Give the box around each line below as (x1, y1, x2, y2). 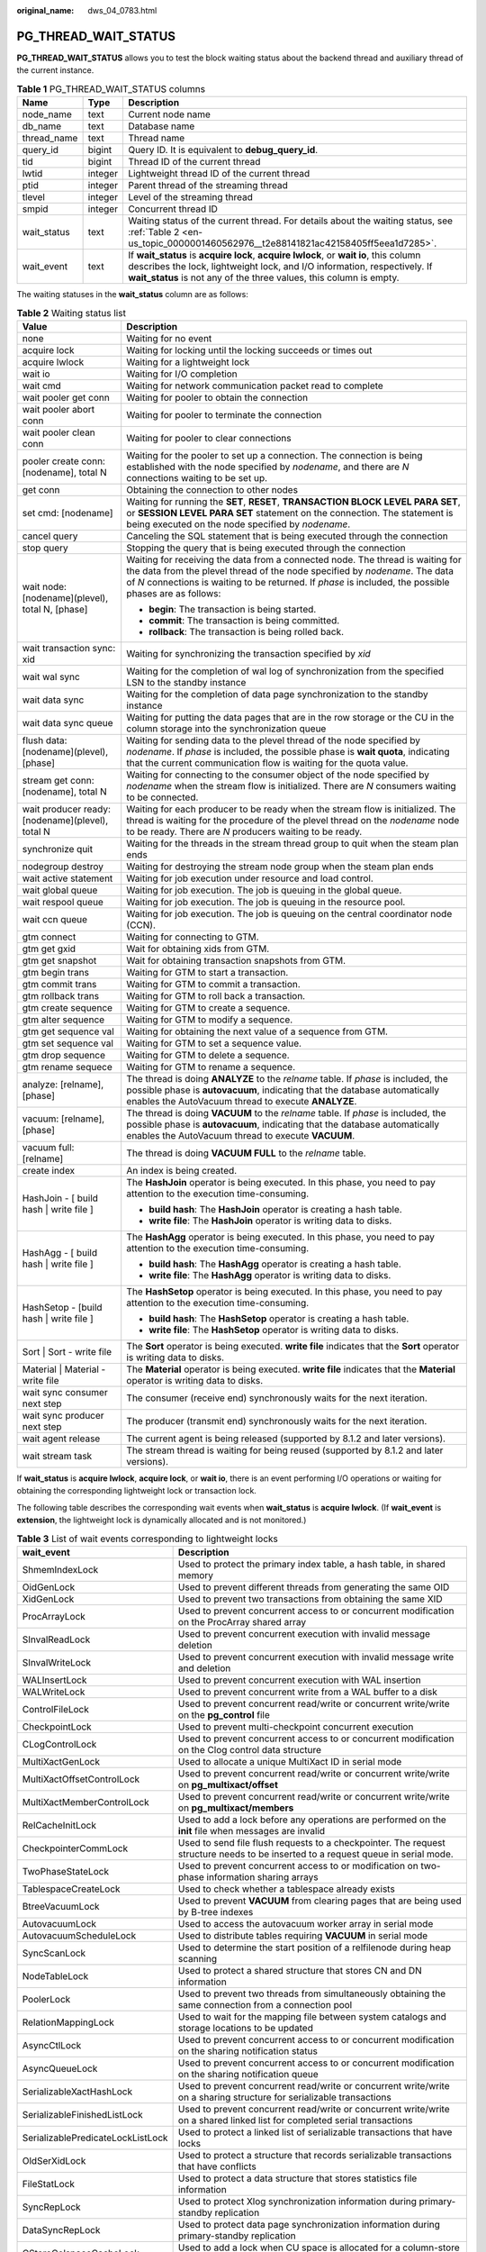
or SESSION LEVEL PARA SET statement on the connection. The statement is (126, 506, 454, 519)
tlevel (22, 191, 45, 204)
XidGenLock (22, 1593, 75, 1605)
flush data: (22, 734, 67, 747)
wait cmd (22, 379, 62, 392)
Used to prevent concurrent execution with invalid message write (177, 1650, 454, 1663)
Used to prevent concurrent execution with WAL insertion (177, 1674, 422, 1686)
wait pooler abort (22, 403, 95, 415)
